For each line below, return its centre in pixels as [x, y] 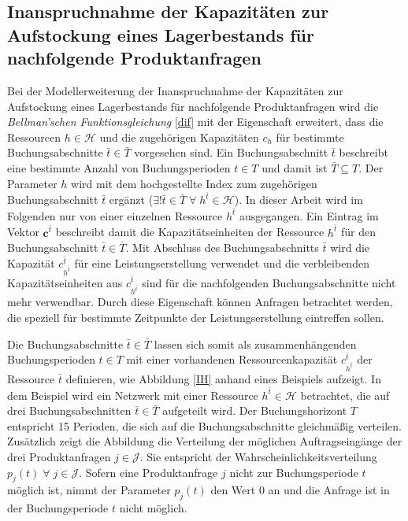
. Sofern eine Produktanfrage [148, 472]
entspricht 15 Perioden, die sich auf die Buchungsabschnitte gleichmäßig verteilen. [204, 425]
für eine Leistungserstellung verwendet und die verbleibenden [222, 262]
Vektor [23, 232]
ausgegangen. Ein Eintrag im [309, 215]
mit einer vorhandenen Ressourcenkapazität [232, 359]
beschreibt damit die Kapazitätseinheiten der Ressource [190, 232]
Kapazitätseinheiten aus [65, 282]
